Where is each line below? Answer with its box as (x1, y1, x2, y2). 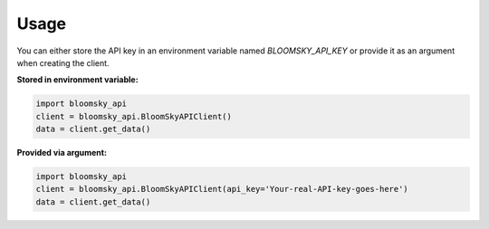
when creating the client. (16, 57, 110, 68)
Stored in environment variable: (16, 74, 139, 85)
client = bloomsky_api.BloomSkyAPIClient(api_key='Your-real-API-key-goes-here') (35, 184, 409, 195)
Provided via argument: (16, 148, 108, 158)
